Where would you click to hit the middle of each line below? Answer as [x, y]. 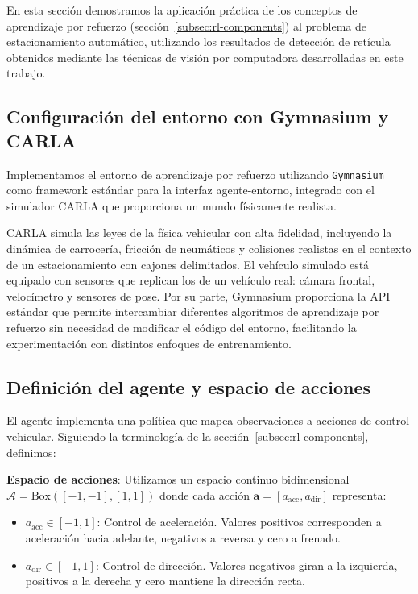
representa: [359, 494]
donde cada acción [204, 494]
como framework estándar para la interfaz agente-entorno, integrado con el [190, 190]
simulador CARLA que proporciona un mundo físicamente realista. [172, 205]
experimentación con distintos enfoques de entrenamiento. [149, 343]
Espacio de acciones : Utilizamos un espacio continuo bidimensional [178, 479]
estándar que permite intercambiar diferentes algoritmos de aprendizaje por [193, 312]
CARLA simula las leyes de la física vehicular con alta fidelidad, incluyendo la [199, 233]
